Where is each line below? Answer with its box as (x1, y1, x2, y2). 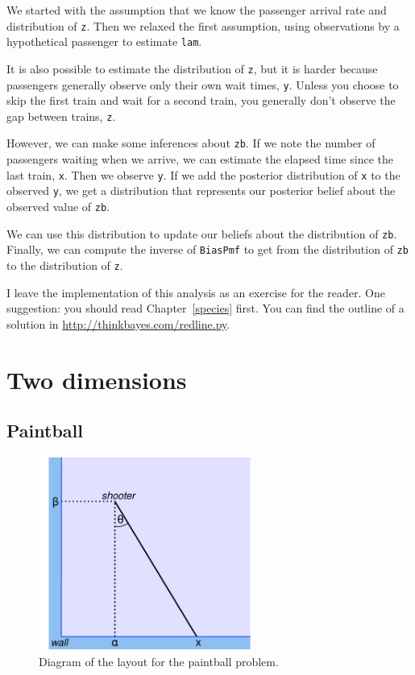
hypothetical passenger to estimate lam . (6, 33, 202, 50)
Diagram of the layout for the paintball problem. (39, 652, 279, 669)
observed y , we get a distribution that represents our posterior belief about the (6, 182, 396, 199)
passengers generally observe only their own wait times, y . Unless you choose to (6, 76, 399, 93)
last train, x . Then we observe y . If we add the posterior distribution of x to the (6, 166, 400, 183)
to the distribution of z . (6, 257, 123, 273)
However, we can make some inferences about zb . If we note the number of (6, 135, 376, 151)
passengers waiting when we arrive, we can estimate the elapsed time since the (6, 151, 393, 168)
